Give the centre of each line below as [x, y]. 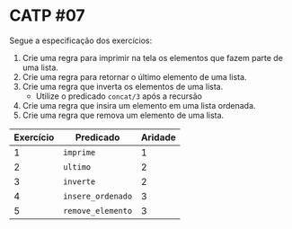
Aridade [159, 137]
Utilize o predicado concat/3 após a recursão [119, 96]
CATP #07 [47, 16]
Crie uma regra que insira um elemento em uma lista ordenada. [139, 105]
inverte [79, 181]
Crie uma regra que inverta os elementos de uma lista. [123, 86]
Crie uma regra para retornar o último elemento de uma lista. [134, 76]
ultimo [77, 167]
